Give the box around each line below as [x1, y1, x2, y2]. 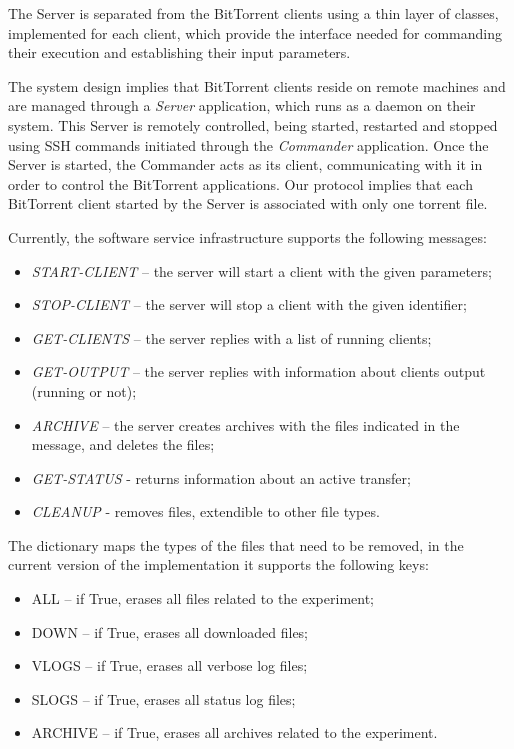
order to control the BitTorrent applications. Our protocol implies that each [8, 173, 473, 194]
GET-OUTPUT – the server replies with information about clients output [31, 361, 486, 382]
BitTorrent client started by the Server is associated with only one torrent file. [8, 193, 488, 214]
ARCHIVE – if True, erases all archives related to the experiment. [31, 722, 438, 743]
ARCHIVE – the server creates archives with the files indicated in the [31, 414, 460, 435]
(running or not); [31, 380, 137, 401]
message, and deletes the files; [31, 434, 215, 455]
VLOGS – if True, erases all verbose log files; [31, 655, 308, 676]
